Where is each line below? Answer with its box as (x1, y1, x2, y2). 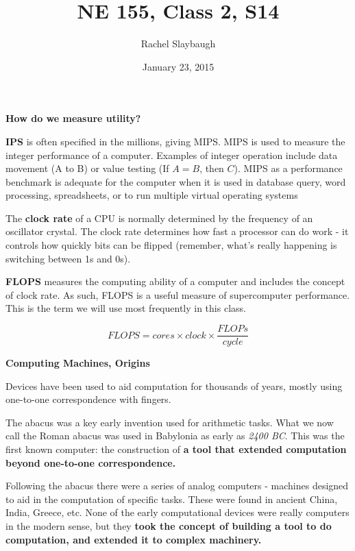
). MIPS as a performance (234, 161, 343, 175)
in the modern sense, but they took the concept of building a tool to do (5, 519, 332, 533)
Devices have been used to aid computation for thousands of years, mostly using (5, 378, 343, 393)
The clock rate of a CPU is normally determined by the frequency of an (5, 210, 313, 225)
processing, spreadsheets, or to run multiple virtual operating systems (5, 188, 298, 202)
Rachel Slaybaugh (140, 36, 216, 51)
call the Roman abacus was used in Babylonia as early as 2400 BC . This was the (5, 428, 345, 443)
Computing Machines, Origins (5, 356, 150, 370)
